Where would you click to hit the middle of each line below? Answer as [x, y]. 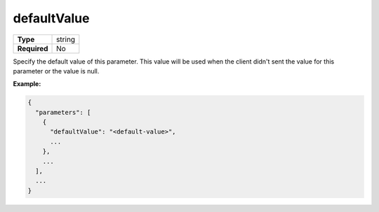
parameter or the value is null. [56, 71]
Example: [27, 84]
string [66, 39]
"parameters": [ [63, 112]
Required [33, 48]
